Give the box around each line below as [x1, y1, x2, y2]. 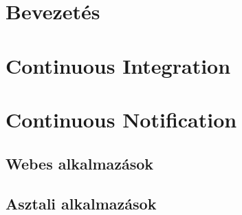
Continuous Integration [5, 51, 231, 79]
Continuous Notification [5, 105, 237, 133]
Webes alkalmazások [5, 152, 154, 174]
